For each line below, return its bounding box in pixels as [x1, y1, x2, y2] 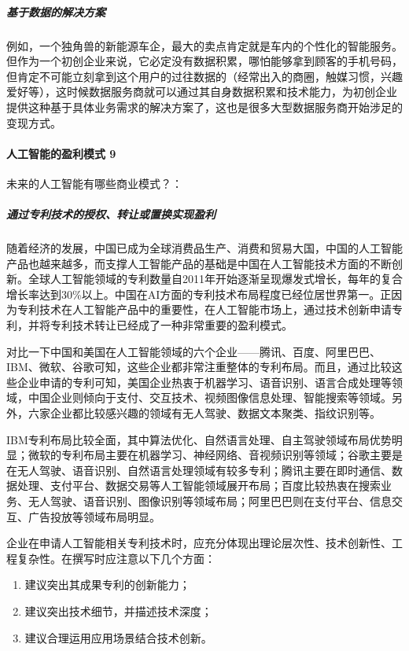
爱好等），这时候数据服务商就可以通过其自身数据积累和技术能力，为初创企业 [6, 83, 397, 100]
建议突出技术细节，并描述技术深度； [24, 602, 212, 619]
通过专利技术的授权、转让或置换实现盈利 [6, 206, 216, 223]
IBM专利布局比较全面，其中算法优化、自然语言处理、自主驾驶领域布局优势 [6, 431, 392, 447]
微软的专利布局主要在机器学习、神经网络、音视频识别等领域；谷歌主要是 [28, 447, 403, 463]
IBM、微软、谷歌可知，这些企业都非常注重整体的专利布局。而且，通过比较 [6, 359, 392, 375]
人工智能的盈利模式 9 [6, 145, 116, 161]
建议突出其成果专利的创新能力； [24, 576, 190, 593]
